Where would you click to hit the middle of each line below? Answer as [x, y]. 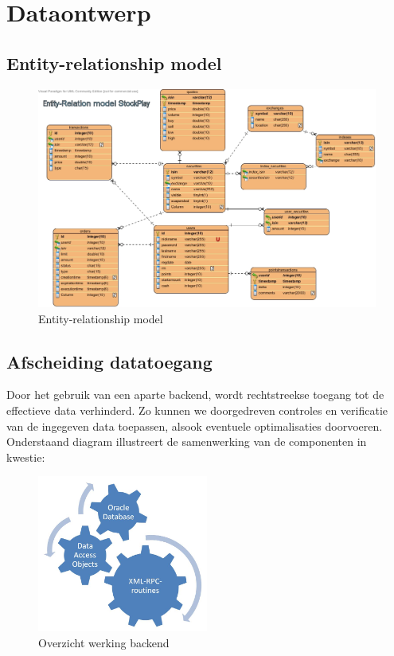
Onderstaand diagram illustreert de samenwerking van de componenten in [187, 441]
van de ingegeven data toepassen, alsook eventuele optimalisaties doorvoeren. [195, 426]
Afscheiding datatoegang [109, 361]
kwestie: [26, 457]
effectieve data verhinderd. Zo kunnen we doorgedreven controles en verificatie [197, 410]
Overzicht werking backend [104, 642]
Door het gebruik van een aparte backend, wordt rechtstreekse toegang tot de [195, 394]
